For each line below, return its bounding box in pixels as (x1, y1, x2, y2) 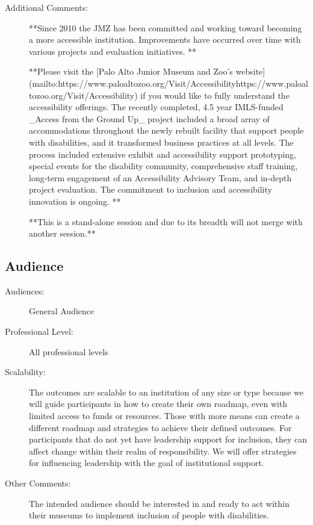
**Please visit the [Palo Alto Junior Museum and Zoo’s (29, 65, 233, 78)
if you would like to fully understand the (140, 89, 290, 101)
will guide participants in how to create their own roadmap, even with (29, 397, 288, 410)
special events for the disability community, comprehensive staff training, (29, 160, 298, 172)
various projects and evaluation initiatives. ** (29, 45, 196, 57)
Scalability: (5, 365, 46, 378)
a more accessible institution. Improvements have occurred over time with (29, 33, 301, 46)
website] (235, 65, 265, 78)
